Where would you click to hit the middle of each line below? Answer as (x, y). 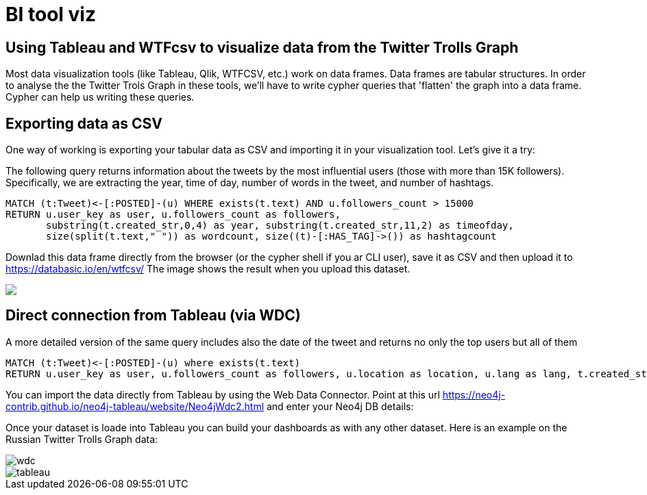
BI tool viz (51, 14)
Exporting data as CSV (84, 123)
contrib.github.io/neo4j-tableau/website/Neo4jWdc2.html (135, 406)
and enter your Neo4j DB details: (340, 406)
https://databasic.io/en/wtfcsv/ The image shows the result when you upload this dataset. (208, 269)
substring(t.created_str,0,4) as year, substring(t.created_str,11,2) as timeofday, (280, 226)
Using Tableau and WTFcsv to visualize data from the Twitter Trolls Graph (262, 47)
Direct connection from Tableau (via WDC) (153, 316)
